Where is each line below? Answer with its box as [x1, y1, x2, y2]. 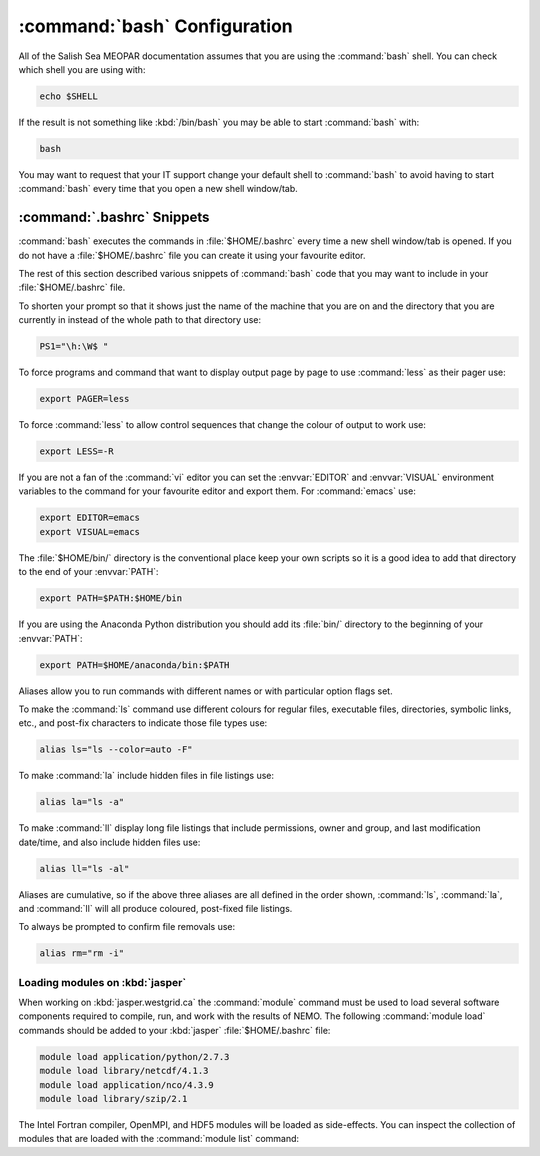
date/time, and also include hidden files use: [18, 836, 201, 848]
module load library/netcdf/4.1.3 [39, 1065, 209, 1077]
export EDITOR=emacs [39, 512, 140, 524]
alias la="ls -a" [39, 796, 125, 808]
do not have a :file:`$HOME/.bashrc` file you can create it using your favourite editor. [18, 249, 366, 261]
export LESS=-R [39, 446, 114, 457]
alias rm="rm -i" [39, 948, 125, 959]
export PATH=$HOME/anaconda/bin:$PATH [39, 659, 230, 670]
